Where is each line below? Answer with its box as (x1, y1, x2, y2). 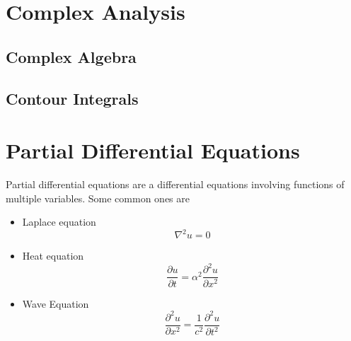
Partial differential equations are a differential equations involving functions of (6, 177, 345, 192)
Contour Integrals (6, 87, 139, 109)
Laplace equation (22, 214, 96, 229)
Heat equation (22, 248, 84, 263)
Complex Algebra (6, 45, 137, 67)
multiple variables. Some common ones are (6, 190, 190, 205)
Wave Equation (22, 296, 89, 311)
